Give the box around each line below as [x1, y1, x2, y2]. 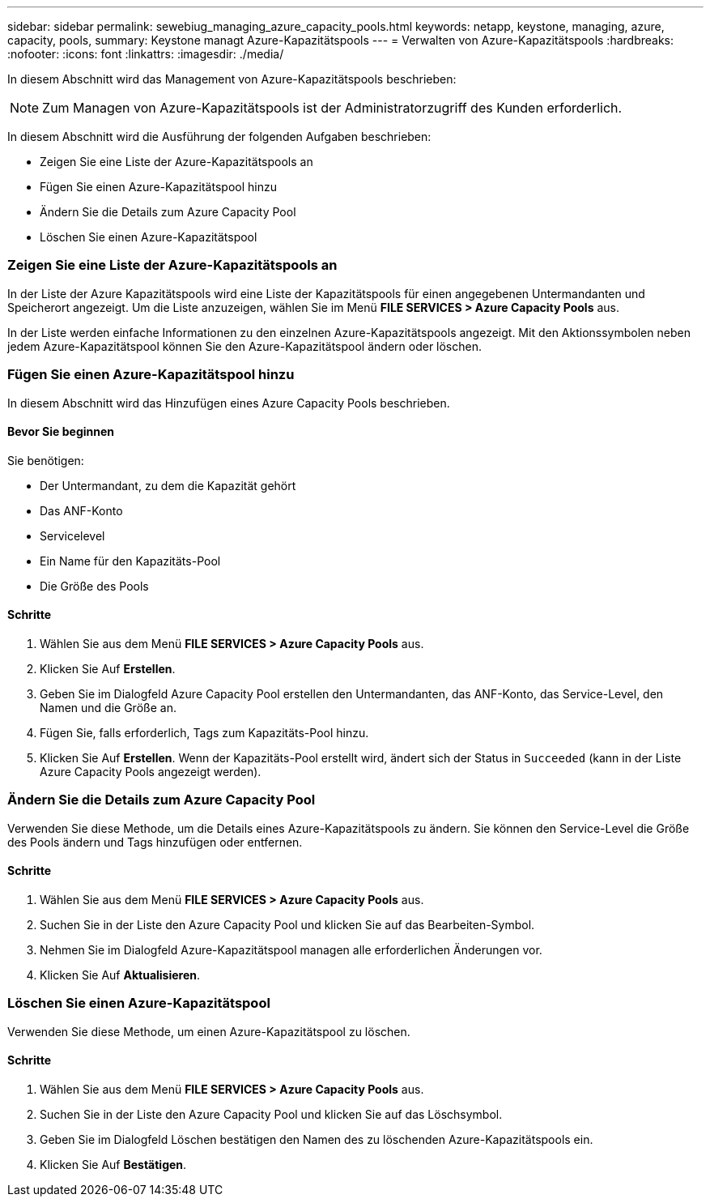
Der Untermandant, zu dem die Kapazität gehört [40, 478, 296, 493]
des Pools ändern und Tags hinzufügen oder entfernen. [7, 834, 303, 849]
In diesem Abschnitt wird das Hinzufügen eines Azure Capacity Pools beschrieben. [7, 395, 450, 410]
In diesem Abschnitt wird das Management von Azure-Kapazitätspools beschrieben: [7, 72, 457, 86]
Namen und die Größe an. [40, 700, 176, 715]
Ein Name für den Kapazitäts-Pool [40, 553, 221, 568]
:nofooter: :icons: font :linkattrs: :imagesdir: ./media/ [7, 47, 284, 61]
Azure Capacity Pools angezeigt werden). [40, 764, 261, 779]
